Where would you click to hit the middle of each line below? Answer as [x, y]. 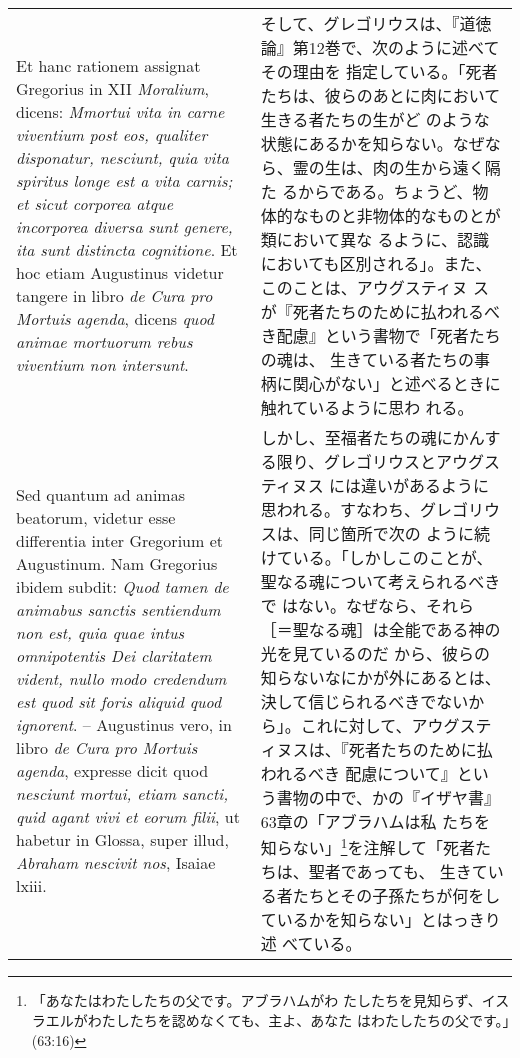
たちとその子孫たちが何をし [396, 896]
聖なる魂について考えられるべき [380, 581]
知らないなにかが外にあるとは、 [380, 677]
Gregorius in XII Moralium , [112, 88]
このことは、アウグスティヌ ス [375, 287]
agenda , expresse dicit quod [112, 771]
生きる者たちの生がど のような [375, 119]
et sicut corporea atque [95, 203]
